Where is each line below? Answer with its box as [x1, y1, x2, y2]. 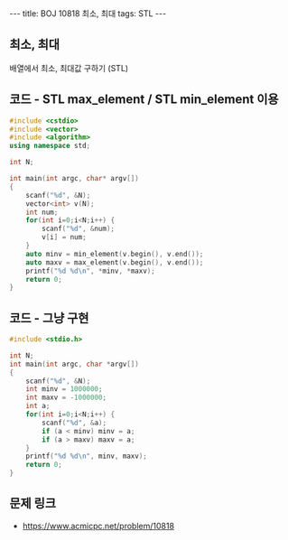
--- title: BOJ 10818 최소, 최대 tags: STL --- [9, 8, 167, 19]
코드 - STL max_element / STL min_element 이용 [9, 92, 279, 107]
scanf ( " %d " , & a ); [42, 418, 107, 427]
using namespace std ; [9, 142, 91, 151]
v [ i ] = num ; [42, 233, 88, 242]
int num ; [25, 208, 59, 217]
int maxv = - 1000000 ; [25, 393, 107, 403]
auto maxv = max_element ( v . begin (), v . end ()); [25, 257, 204, 267]
